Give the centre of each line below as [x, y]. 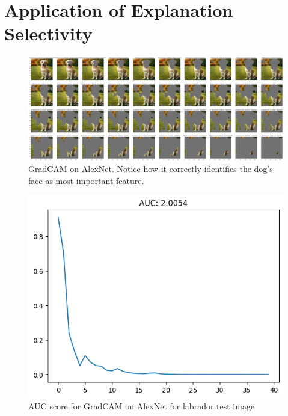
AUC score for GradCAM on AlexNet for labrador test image [142, 406]
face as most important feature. [86, 180]
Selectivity [48, 33]
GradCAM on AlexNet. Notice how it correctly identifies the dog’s [151, 169]
